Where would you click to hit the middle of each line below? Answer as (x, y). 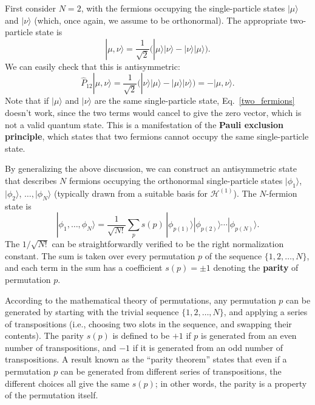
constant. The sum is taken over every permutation (100, 255)
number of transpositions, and (61, 347)
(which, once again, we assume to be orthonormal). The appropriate (161, 20)
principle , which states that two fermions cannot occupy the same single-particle (157, 136)
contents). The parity (45, 335)
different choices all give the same (67, 383)
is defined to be (141, 335)
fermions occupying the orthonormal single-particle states (176, 180)
